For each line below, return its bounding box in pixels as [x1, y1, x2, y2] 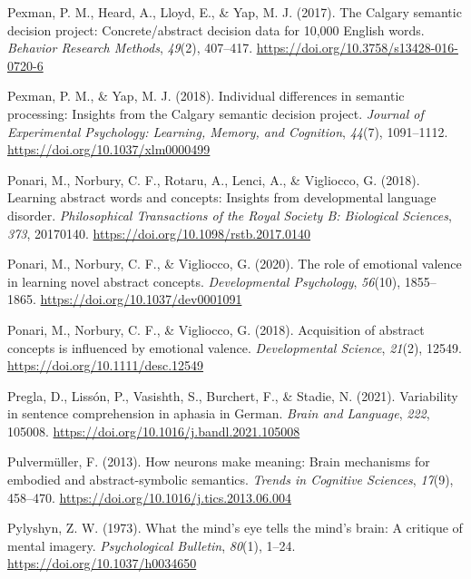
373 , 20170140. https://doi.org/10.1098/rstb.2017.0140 [7, 223, 311, 242]
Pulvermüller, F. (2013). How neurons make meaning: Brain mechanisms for [7, 452, 430, 471]
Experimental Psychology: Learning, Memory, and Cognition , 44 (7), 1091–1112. [7, 122, 448, 141]
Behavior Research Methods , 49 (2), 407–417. [7, 38, 253, 57]
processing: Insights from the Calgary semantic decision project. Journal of [7, 103, 424, 123]
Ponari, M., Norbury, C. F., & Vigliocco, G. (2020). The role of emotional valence [7, 254, 462, 273]
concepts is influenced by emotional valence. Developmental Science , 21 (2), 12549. [7, 338, 462, 357]
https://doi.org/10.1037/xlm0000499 [7, 140, 211, 159]
